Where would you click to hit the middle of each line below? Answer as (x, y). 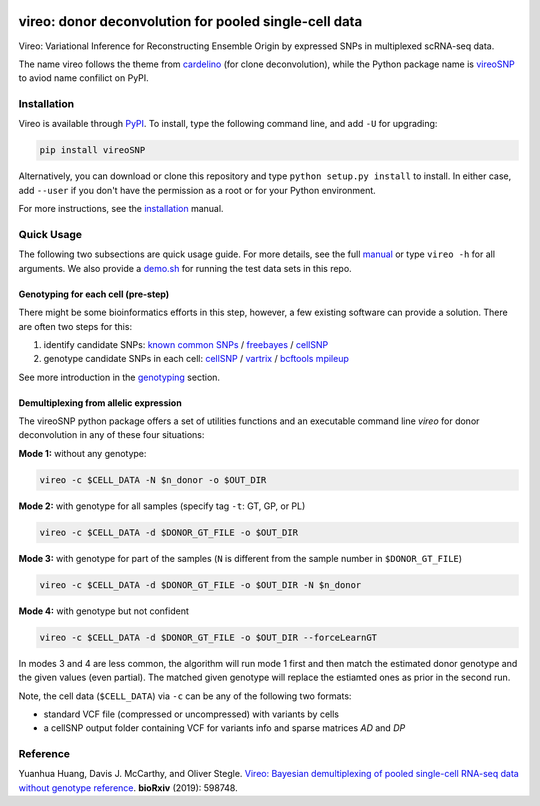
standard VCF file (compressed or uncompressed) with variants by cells (191, 714)
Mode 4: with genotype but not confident (104, 611)
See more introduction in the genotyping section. (119, 377)
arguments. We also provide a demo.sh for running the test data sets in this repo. (185, 268)
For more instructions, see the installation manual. (121, 209)
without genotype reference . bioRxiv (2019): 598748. (128, 787)
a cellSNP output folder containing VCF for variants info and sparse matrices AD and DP (224, 728)
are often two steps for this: (75, 326)
